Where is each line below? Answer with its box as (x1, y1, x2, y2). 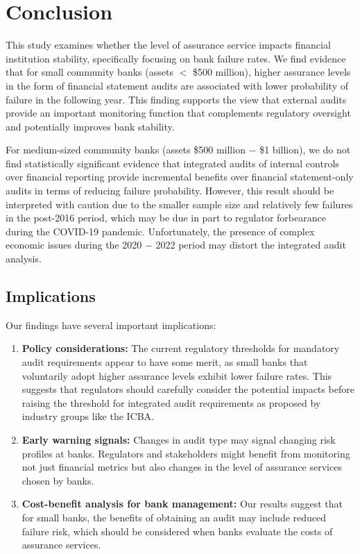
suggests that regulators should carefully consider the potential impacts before (22, 382, 354, 396)
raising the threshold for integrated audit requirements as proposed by (22, 395, 321, 410)
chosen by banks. (22, 473, 94, 487)
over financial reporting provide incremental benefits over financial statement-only (6, 169, 354, 184)
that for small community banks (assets (6, 65, 173, 79)
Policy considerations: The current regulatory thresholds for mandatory (22, 341, 340, 355)
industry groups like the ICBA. (22, 409, 155, 423)
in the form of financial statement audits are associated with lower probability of (6, 78, 348, 92)
